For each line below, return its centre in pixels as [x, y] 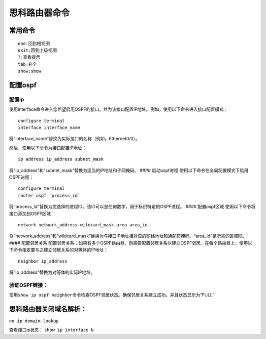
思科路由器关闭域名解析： [48, 309]
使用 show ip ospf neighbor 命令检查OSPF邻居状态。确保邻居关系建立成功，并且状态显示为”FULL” [112, 295]
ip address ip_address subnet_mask [61, 159]
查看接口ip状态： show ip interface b [51, 330]
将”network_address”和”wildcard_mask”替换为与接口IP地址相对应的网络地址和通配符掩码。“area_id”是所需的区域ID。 [128, 236]
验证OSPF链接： [29, 285]
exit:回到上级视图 [37, 50]
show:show [30, 71]
